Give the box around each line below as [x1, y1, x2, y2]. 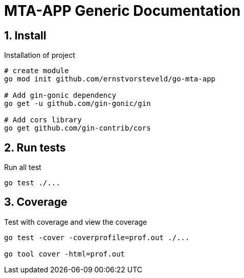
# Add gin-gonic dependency [4, 91, 117, 100]
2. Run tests [4, 141, 66, 154]
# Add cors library [4, 116, 82, 124]
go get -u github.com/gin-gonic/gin [4, 99, 151, 108]
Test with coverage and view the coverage [4, 217, 147, 226]
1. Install [4, 29, 47, 42]
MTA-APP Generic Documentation [4, 2, 241, 19]
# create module [4, 67, 69, 75]
